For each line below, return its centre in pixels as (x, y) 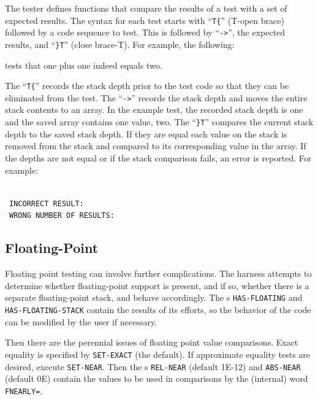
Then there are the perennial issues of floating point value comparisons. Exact (152, 342)
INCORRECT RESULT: (47, 203)
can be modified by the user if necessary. (81, 321)
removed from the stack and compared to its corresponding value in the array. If (156, 146)
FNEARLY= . (24, 390)
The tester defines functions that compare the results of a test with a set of (146, 8)
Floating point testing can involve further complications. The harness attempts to (158, 273)
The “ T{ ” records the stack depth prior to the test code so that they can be (147, 86)
